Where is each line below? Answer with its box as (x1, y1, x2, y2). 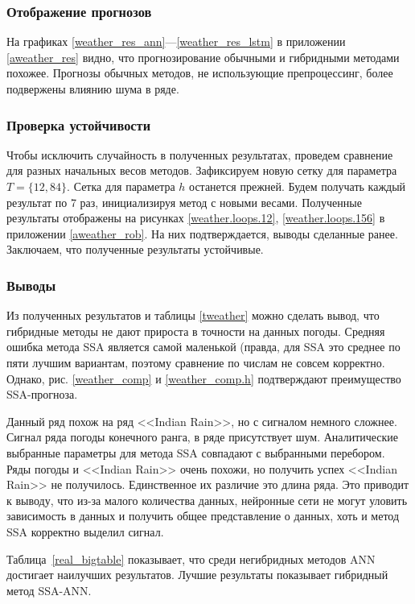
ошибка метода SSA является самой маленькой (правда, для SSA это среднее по (6, 338, 401, 355)
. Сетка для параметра (67, 178, 175, 194)
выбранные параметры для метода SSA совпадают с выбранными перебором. (6, 444, 385, 461)
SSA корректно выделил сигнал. (6, 523, 164, 540)
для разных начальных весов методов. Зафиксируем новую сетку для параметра (6, 162, 397, 179)
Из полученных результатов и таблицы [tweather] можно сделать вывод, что (6, 307, 380, 324)
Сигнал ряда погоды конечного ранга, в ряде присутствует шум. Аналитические (6, 428, 399, 445)
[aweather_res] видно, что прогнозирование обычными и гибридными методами (6, 48, 400, 65)
